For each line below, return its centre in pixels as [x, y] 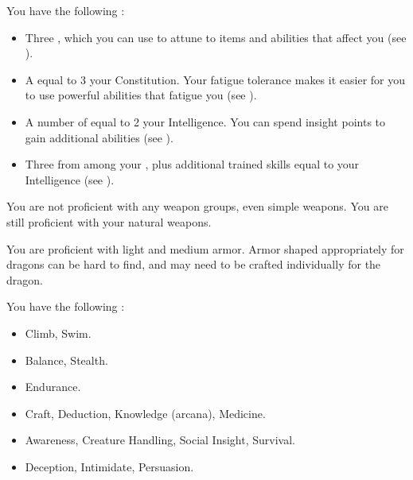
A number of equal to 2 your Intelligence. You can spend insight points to [205, 121]
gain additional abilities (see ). [99, 137]
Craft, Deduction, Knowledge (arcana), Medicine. [145, 413]
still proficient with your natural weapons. [109, 221]
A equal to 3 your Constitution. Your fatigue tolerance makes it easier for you [215, 79]
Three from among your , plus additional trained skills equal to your [192, 164]
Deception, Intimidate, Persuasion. [109, 466]
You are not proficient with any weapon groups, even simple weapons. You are [197, 206]
